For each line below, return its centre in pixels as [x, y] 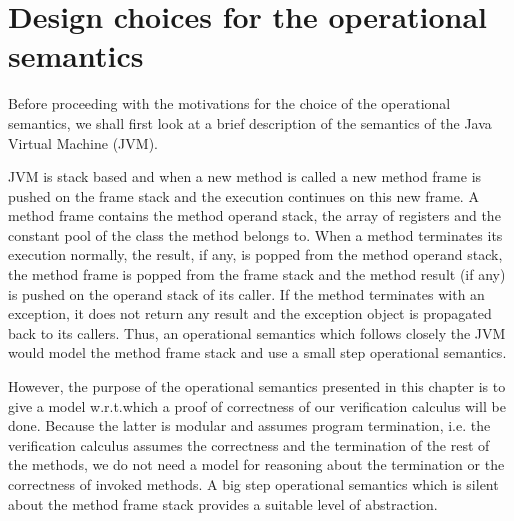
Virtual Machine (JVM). [83, 142]
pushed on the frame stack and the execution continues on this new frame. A [243, 195]
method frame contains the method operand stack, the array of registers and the [254, 215]
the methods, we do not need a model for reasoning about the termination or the [256, 464]
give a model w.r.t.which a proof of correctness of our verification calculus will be [257, 405]
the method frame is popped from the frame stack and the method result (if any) [257, 274]
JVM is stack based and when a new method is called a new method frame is [245, 176]
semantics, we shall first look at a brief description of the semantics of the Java [250, 122]
